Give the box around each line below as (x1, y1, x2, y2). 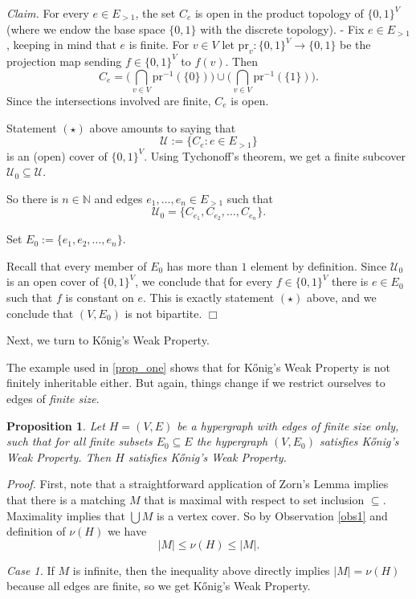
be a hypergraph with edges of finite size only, (177, 417, 399, 434)
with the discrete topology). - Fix (200, 20, 365, 37)
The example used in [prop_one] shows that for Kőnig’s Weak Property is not (6, 358, 390, 375)
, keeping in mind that (6, 36, 116, 53)
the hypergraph (196, 433, 268, 450)
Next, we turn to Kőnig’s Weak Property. (6, 332, 210, 348)
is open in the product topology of (194, 5, 364, 21)
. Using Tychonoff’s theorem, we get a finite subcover (144, 147, 406, 164)
